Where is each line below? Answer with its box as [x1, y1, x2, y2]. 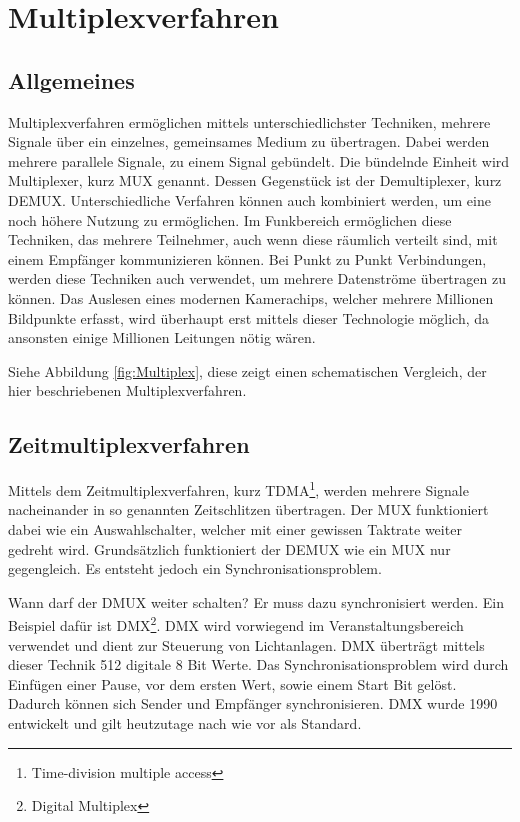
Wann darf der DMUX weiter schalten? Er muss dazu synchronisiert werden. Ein [8, 591, 504, 612]
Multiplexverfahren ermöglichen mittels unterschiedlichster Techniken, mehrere [8, 111, 491, 132]
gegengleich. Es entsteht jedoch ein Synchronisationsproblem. [8, 558, 382, 579]
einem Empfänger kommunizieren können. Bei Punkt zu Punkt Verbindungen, [8, 248, 487, 269]
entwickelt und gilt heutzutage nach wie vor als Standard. [8, 712, 362, 733]
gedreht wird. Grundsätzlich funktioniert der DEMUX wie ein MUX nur [8, 538, 451, 559]
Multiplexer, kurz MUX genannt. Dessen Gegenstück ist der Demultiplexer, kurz [8, 170, 502, 191]
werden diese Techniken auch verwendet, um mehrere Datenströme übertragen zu [8, 268, 506, 289]
